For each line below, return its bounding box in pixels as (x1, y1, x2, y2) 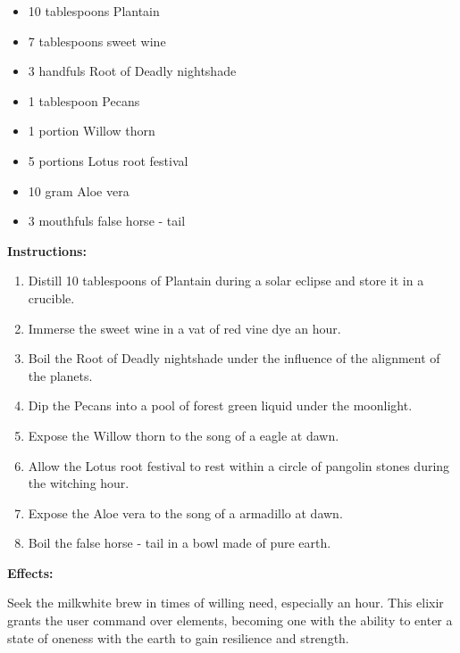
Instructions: (7, 241, 87, 260)
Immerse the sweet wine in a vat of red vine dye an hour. (28, 318, 341, 337)
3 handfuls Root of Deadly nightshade (28, 62, 237, 80)
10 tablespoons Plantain (28, 2, 160, 20)
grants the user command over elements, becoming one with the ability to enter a (7, 611, 453, 630)
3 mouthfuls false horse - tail (28, 211, 186, 230)
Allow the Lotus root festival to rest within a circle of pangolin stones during (28, 456, 450, 475)
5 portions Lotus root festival (28, 151, 188, 169)
